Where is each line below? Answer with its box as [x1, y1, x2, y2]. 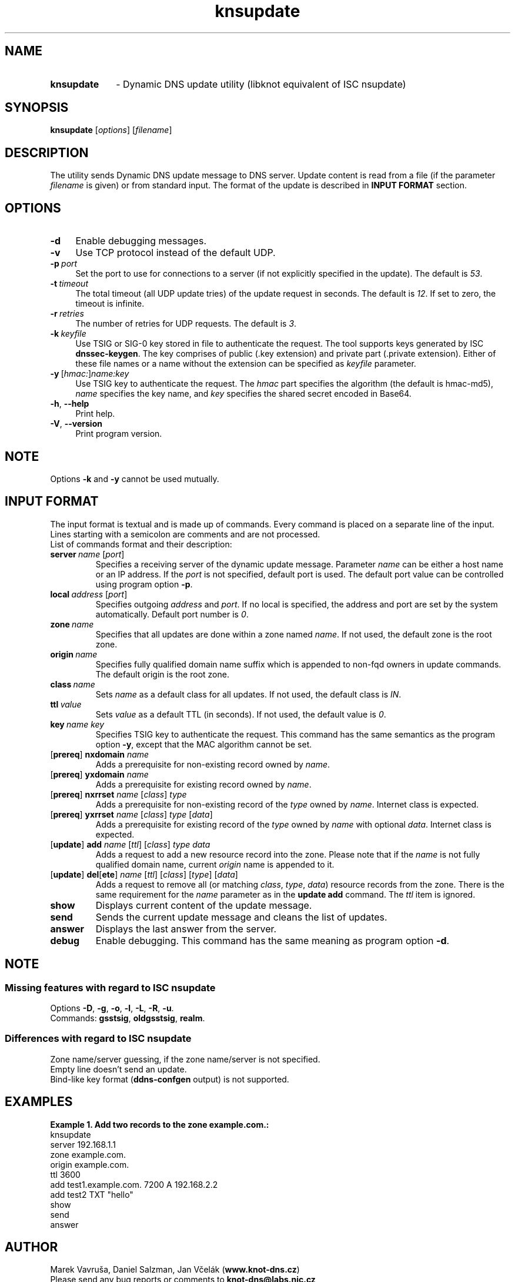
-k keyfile [50, 328, 86, 339]
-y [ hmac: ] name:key [50, 368, 129, 379]
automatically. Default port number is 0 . [95, 609, 249, 619]
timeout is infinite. [75, 298, 145, 309]
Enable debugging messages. [75, 235, 206, 247]
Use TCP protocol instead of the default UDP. [75, 247, 276, 259]
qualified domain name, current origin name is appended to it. [95, 859, 335, 869]
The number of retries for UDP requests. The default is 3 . [75, 318, 297, 329]
